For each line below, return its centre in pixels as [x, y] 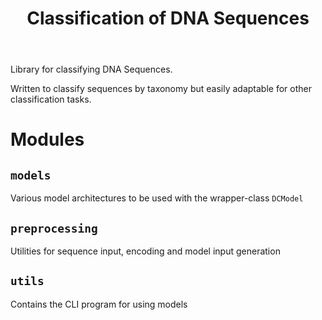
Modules [47, 139]
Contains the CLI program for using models [99, 304]
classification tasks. [51, 99]
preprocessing [54, 228]
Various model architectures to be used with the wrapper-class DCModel [157, 198]
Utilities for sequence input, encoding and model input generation [145, 251]
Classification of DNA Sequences [168, 18]
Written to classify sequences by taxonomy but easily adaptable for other [161, 89]
